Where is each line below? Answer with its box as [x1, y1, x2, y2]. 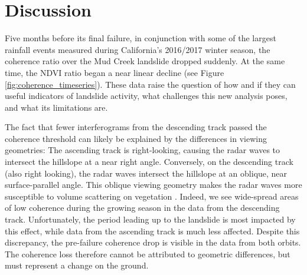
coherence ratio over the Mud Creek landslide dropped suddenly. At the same [5, 55, 285, 67]
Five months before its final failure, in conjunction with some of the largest [5, 32, 276, 44]
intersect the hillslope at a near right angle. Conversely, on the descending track [5, 155, 293, 168]
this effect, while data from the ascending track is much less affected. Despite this [5, 224, 300, 237]
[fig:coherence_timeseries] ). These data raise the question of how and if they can [5, 78, 296, 90]
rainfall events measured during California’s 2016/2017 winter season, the [5, 43, 270, 55]
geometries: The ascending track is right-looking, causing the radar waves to [5, 144, 280, 156]
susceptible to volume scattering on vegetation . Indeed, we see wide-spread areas [5, 190, 299, 202]
